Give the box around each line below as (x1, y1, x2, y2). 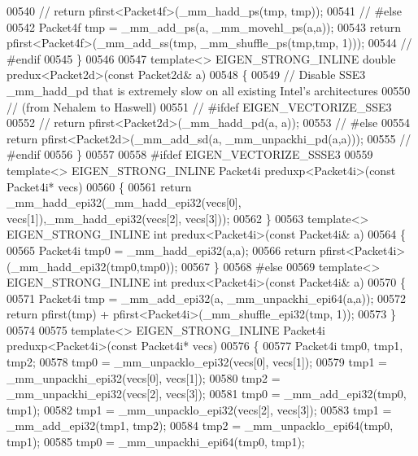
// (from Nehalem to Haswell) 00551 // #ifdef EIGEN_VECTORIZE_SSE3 (7, 98, 392, 115)
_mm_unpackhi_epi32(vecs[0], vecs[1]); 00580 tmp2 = (7, 369, 281, 386)
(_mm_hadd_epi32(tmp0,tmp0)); (7, 257, 178, 274)
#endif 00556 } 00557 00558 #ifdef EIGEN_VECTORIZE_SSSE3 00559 (7, 146, 373, 163)
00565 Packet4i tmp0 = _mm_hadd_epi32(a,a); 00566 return (7, 241, 316, 258)
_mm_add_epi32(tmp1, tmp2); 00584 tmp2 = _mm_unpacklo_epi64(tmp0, (7, 417, 394, 434)
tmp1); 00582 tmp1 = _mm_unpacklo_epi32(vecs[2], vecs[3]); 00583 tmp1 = (7, 401, 392, 418)
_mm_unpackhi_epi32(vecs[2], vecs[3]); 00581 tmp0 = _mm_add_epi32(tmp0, (7, 385, 407, 402)
